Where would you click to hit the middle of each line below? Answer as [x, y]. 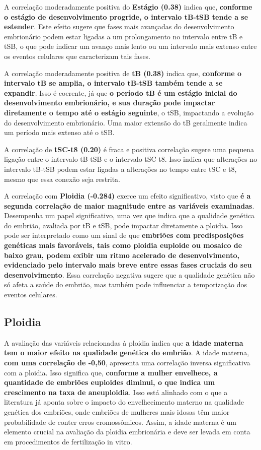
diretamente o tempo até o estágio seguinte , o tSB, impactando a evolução [129, 112]
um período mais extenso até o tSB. [59, 132]
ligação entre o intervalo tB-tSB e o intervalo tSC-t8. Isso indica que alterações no [131, 159]
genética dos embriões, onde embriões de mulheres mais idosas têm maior [117, 411]
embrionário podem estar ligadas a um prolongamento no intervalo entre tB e [123, 36]
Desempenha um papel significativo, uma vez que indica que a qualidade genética [129, 215]
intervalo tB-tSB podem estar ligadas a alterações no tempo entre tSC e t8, [120, 169]
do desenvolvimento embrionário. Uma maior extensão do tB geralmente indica [126, 122]
